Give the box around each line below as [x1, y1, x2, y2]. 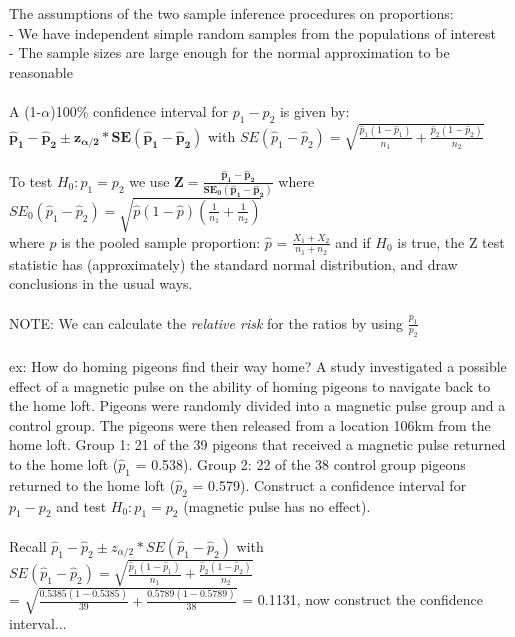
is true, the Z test [397, 231, 505, 252]
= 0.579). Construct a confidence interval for [192, 474, 467, 495]
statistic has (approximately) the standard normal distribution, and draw [9, 253, 458, 274]
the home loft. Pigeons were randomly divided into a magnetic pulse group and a [9, 395, 506, 416]
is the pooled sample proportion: [61, 231, 261, 252]
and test [56, 495, 107, 516]
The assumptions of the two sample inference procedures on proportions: [9, 3, 454, 23]
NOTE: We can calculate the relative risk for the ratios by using [9, 312, 404, 333]
